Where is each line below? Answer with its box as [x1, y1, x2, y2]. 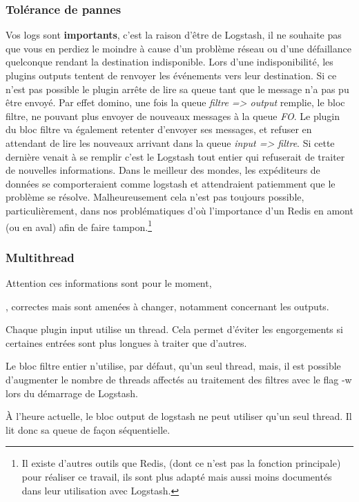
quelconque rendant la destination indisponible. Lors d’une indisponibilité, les [6, 54, 333, 69]
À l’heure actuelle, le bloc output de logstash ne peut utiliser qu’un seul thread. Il [6, 409, 352, 423]
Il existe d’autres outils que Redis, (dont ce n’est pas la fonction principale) [21, 456, 341, 470]
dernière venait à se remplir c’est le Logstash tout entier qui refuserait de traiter [6, 149, 345, 163]
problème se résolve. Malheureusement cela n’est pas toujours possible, [6, 190, 304, 204]
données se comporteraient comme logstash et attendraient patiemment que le [6, 176, 336, 190]
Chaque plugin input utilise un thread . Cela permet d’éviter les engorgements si [6, 322, 343, 337]
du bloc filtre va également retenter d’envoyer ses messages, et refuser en [6, 122, 312, 137]
